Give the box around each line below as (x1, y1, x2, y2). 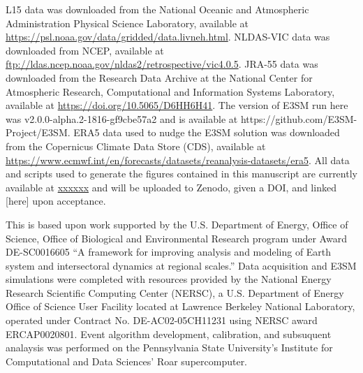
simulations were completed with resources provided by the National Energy (6, 272, 332, 286)
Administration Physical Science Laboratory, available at (6, 15, 249, 30)
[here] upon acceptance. (6, 193, 106, 208)
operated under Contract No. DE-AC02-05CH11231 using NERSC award (6, 313, 318, 328)
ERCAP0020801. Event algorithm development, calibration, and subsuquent (6, 326, 332, 341)
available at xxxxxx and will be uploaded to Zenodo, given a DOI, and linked (6, 180, 336, 194)
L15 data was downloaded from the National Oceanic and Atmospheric (6, 2, 309, 16)
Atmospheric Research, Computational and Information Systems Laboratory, (6, 84, 335, 98)
